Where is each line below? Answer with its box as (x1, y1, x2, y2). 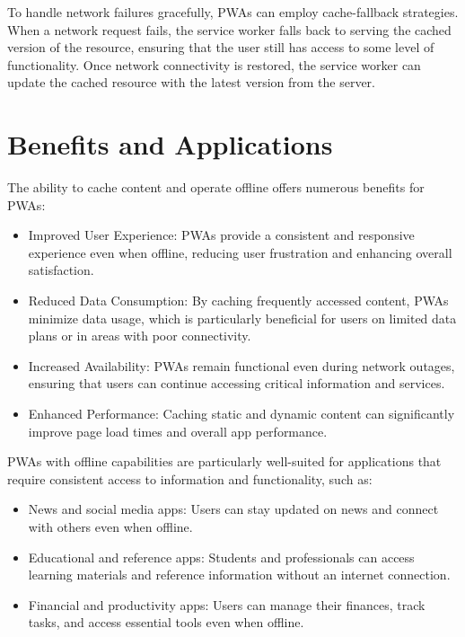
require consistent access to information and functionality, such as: (7, 469, 373, 488)
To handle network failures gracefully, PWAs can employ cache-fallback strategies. (7, 3, 459, 21)
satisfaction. (28, 261, 94, 279)
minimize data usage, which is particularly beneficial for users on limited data (28, 308, 457, 327)
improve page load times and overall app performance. (28, 421, 328, 440)
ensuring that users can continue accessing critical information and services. (28, 374, 445, 393)
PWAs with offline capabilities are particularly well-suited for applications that (7, 452, 442, 471)
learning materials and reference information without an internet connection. (28, 565, 451, 584)
